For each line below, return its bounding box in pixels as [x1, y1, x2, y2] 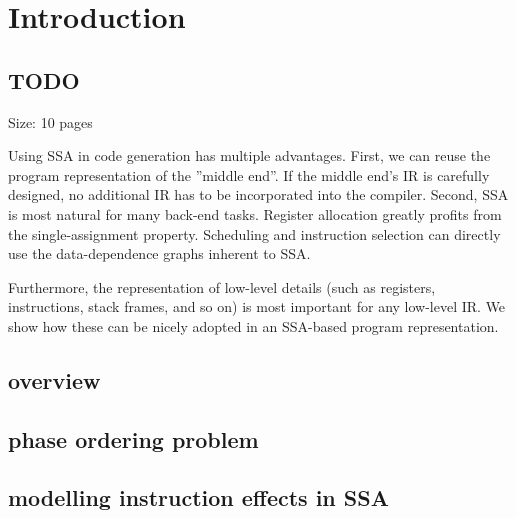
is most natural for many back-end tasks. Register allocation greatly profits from [8, 203, 502, 224]
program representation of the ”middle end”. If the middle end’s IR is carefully [8, 164, 490, 185]
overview [8, 364, 101, 395]
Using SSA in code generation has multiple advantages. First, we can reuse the [8, 145, 491, 166]
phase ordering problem [8, 423, 259, 454]
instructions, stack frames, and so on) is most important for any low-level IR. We [8, 296, 506, 317]
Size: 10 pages [8, 111, 93, 132]
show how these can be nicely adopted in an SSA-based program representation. [8, 315, 499, 336]
